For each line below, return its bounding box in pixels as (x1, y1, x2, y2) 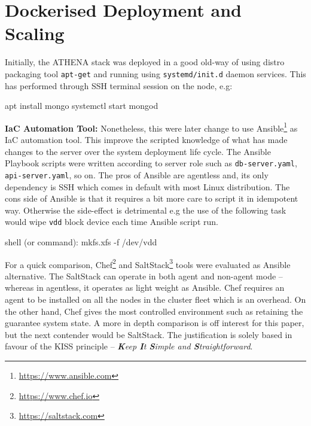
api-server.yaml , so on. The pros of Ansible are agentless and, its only (5, 168, 269, 181)
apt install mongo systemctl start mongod (5, 99, 158, 112)
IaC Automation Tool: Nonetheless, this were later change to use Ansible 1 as (5, 120, 298, 134)
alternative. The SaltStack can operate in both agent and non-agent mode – (5, 269, 283, 282)
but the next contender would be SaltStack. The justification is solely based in (5, 328, 292, 340)
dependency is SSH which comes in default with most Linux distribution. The (5, 180, 290, 193)
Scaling (5, 21, 65, 45)
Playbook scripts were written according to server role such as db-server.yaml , (5, 157, 297, 169)
